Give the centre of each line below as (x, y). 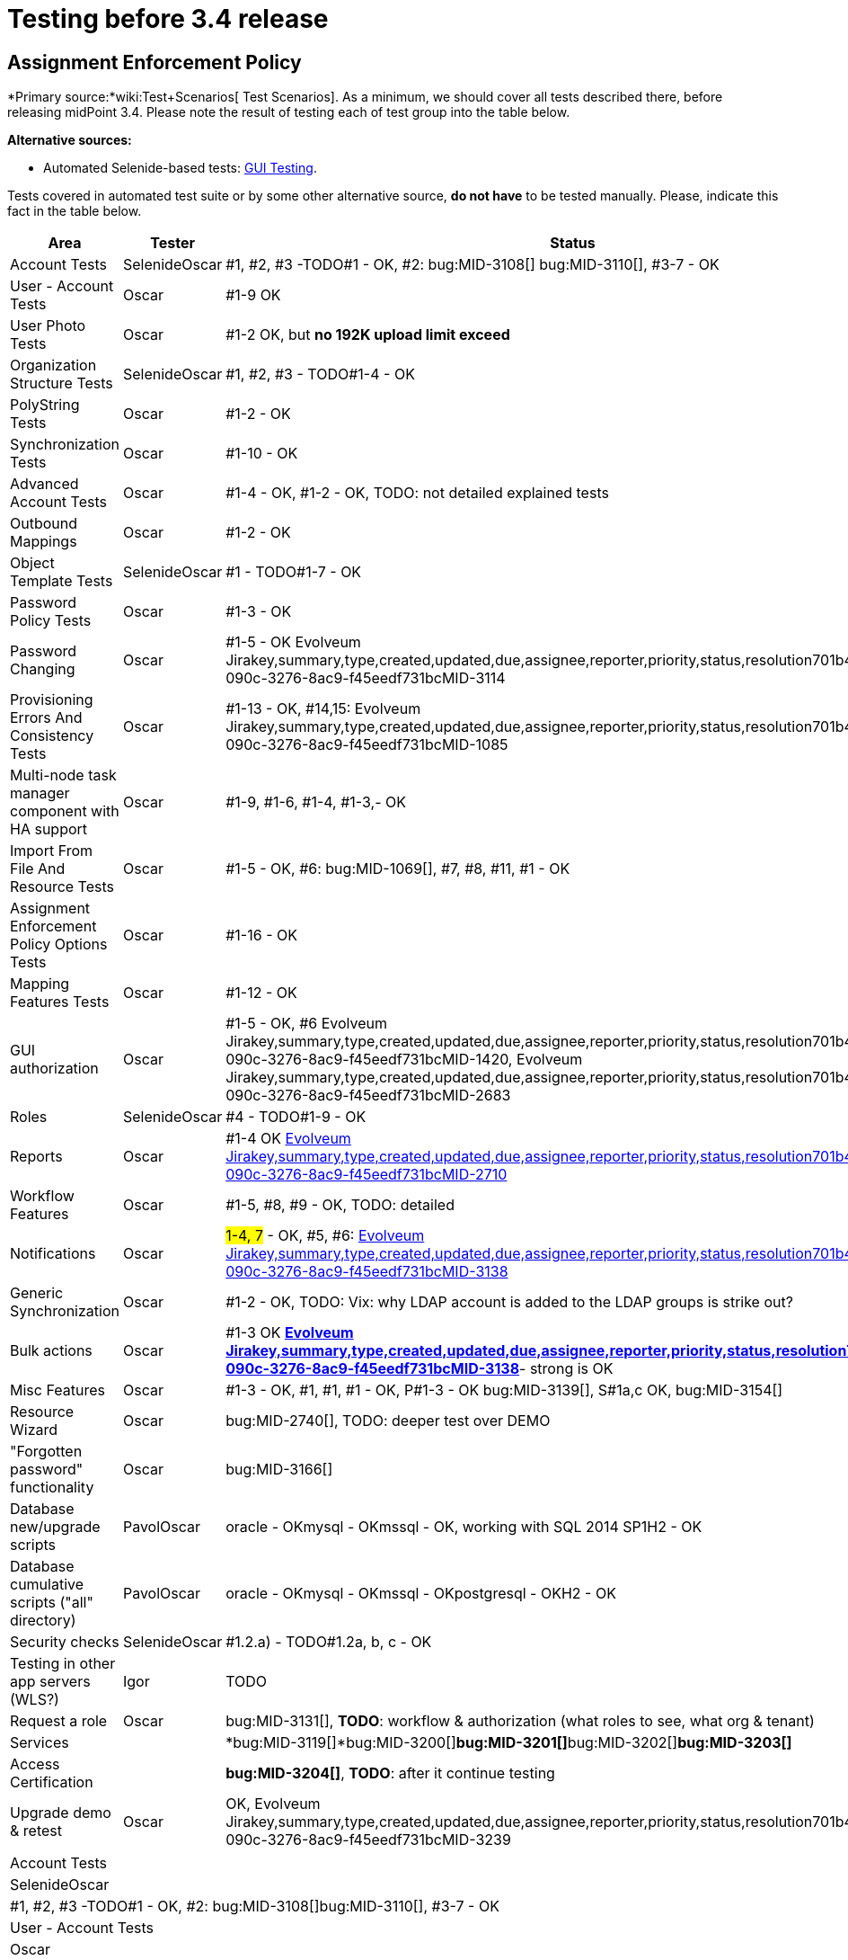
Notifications (53, 1254)
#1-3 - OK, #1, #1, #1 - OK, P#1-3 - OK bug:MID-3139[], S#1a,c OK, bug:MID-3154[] (504, 1390)
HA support (49, 829)
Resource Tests (62, 887)
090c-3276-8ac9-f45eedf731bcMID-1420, (369, 1060)
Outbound (44, 524)
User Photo (48, 326)
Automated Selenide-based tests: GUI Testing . (180, 168)
